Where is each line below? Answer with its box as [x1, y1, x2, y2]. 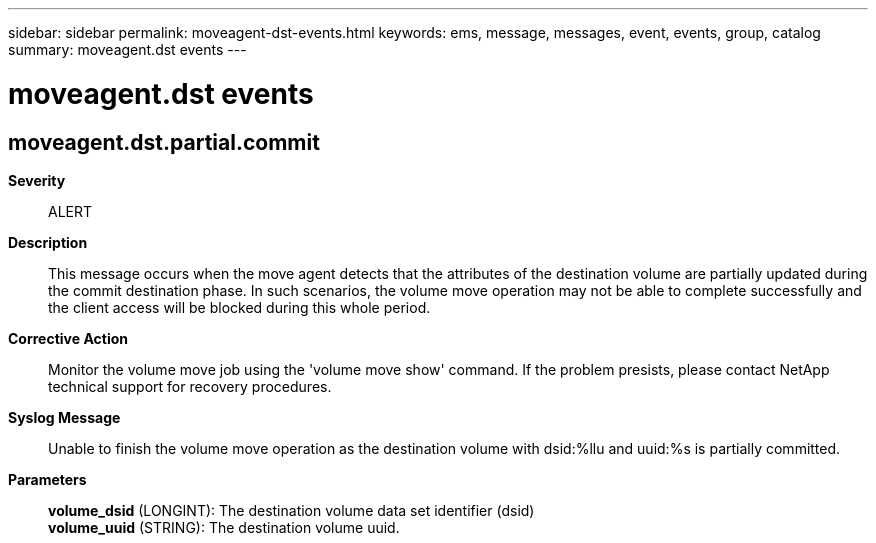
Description [8, 233, 88, 251]
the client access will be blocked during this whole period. [48, 298, 431, 316]
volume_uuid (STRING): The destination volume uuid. [48, 518, 400, 536]
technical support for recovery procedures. [48, 377, 332, 395]
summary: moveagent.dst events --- [8, 41, 247, 58]
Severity [8, 171, 66, 189]
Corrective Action [8, 329, 128, 347]
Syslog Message [8, 408, 121, 426]
